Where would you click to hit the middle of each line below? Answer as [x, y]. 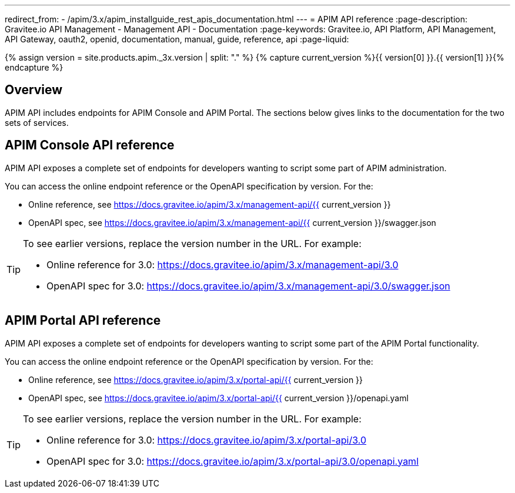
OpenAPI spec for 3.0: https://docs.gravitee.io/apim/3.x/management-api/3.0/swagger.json [248, 286]
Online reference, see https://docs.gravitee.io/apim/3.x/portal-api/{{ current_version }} [196, 379]
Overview [34, 90]
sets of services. [37, 122]
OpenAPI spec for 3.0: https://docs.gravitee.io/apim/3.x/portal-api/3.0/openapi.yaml [233, 461]
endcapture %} [34, 67]
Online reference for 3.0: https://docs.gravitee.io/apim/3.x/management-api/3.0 [223, 264]
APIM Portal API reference [83, 321]
